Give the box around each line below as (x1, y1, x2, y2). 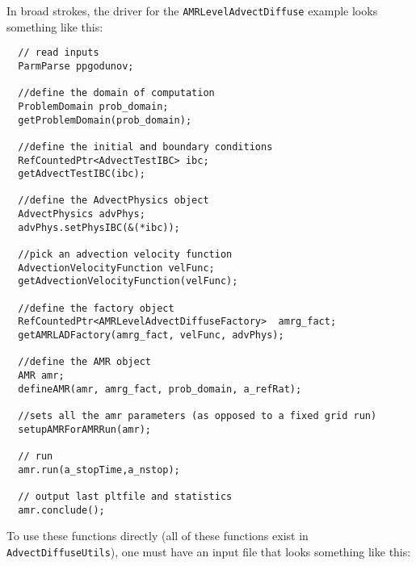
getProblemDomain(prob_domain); (18, 114, 192, 126)
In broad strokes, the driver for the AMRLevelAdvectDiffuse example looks (6, 2, 378, 19)
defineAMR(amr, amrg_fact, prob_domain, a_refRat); (18, 383, 302, 395)
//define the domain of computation (18, 87, 215, 99)
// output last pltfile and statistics (18, 490, 233, 502)
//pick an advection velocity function (18, 249, 233, 261)
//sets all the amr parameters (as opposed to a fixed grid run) (18, 409, 377, 421)
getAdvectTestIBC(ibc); (18, 168, 145, 180)
